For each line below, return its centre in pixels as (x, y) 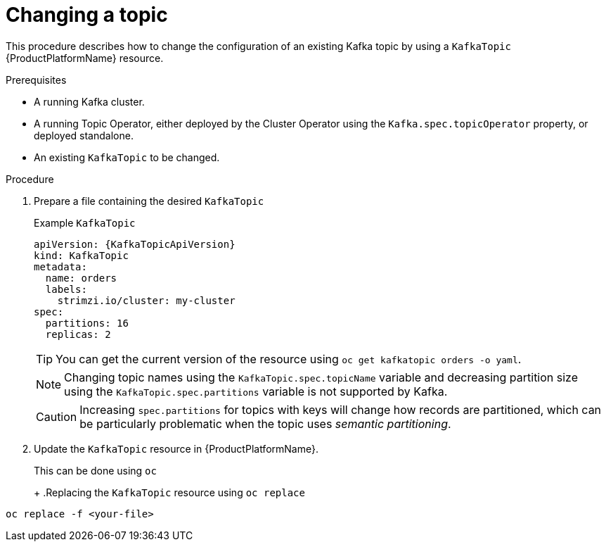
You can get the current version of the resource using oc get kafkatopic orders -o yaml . (289, 359)
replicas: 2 (78, 334)
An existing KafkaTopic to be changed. (127, 157)
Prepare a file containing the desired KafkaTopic (149, 201)
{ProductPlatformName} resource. (85, 58)
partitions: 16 (87, 323)
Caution (57, 416)
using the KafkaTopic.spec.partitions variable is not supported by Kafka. (256, 391)
